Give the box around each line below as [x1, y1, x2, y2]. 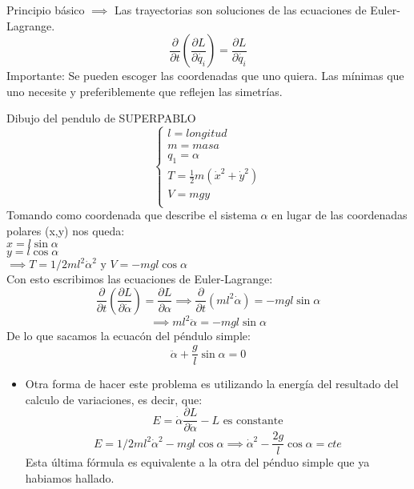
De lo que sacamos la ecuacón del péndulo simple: [6, 327, 251, 344]
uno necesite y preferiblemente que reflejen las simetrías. [6, 82, 283, 99]
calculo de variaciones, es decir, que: [25, 391, 203, 407]
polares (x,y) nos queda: [6, 222, 125, 239]
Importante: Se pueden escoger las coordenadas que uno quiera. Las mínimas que [6, 67, 404, 84]
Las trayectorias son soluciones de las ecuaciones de [115, 2, 367, 18]
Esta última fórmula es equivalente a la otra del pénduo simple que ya [25, 454, 370, 471]
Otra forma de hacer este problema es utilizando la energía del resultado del [25, 375, 399, 392]
